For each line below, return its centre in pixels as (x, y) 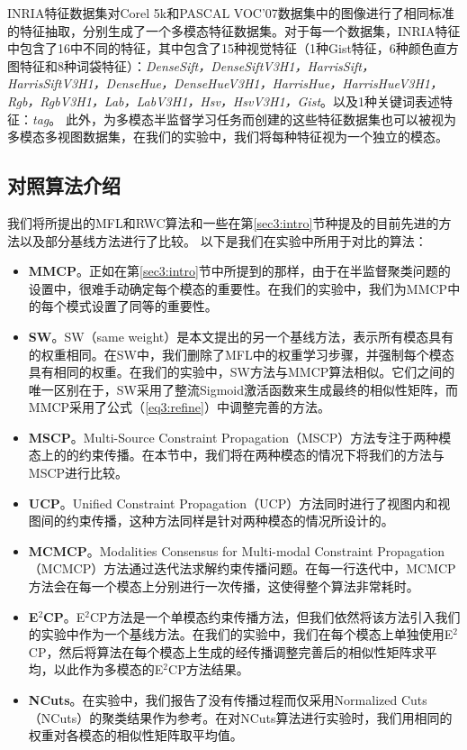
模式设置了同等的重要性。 (142, 306)
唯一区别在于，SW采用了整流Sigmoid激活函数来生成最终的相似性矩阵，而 (243, 389)
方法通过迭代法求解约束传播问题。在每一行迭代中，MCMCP (280, 568)
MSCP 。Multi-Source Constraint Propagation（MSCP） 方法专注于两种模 (240, 437)
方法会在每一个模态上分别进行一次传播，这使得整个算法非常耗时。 (224, 586)
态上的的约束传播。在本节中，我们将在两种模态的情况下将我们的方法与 (236, 455)
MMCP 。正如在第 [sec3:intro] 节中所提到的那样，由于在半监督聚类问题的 (239, 271)
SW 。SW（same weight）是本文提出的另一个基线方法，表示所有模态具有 (241, 336)
